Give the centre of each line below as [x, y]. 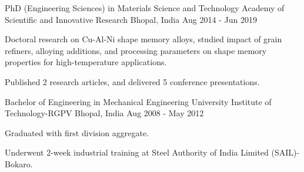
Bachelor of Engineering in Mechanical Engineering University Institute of [138, 101]
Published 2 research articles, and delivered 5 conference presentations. [132, 81]
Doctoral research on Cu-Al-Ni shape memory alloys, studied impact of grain [143, 39]
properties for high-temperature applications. [86, 62]
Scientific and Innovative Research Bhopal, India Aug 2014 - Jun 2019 [131, 19]
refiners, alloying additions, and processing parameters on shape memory [136, 50]
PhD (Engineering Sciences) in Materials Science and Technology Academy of [145, 8]
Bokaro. [19, 163]
